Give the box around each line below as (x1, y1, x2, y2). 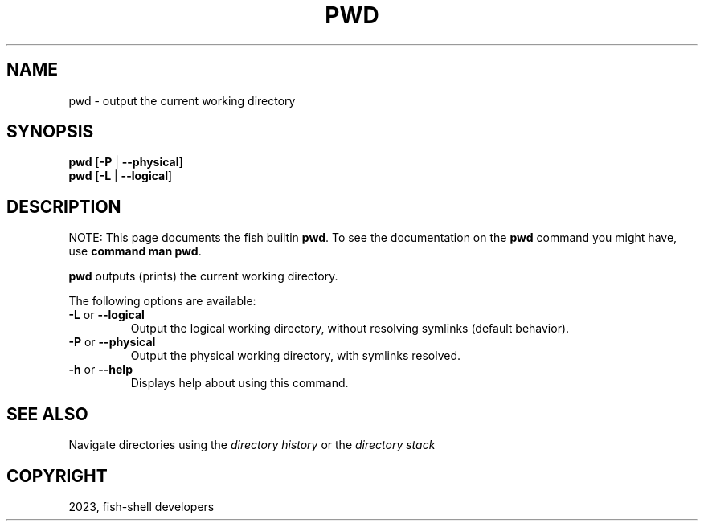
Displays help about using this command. (130, 376, 349, 390)
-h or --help (68, 362, 133, 377)
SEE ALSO (6, 403, 88, 424)
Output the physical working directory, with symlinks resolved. (130, 349, 461, 363)
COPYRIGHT (6, 465, 108, 486)
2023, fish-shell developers (68, 499, 215, 513)
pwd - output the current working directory (68, 93, 296, 108)
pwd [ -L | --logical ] (68, 169, 173, 183)
